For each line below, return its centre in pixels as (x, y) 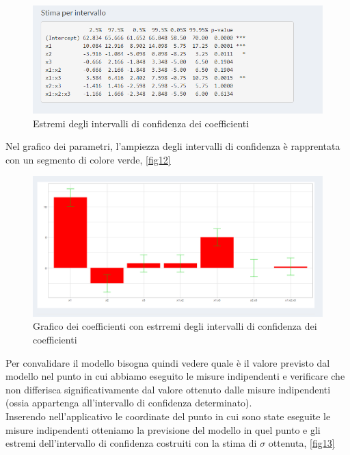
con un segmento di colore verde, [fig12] (88, 159)
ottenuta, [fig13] (301, 443)
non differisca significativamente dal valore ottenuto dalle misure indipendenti (168, 389)
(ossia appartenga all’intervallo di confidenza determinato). (129, 403)
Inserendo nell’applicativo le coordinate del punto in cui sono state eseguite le (168, 416)
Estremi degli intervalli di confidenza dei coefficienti (141, 123)
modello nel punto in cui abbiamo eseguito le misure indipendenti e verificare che (175, 376)
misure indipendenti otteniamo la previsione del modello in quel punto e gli (163, 429)
